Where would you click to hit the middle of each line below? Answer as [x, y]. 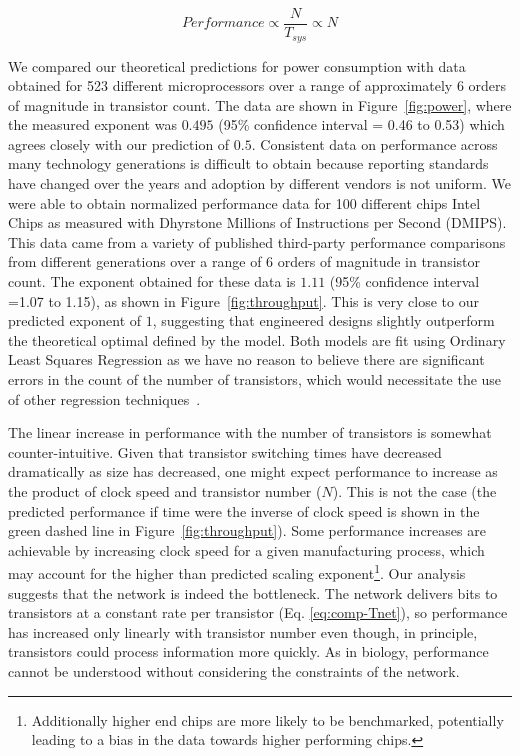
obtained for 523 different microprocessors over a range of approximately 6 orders [257, 85]
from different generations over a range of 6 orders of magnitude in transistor [244, 261]
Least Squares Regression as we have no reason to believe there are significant [246, 359]
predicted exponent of [75, 320]
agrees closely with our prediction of [119, 143]
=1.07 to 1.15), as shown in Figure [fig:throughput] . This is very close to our [243, 300]
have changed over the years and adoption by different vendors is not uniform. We [259, 183]
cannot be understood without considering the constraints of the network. [234, 670]
